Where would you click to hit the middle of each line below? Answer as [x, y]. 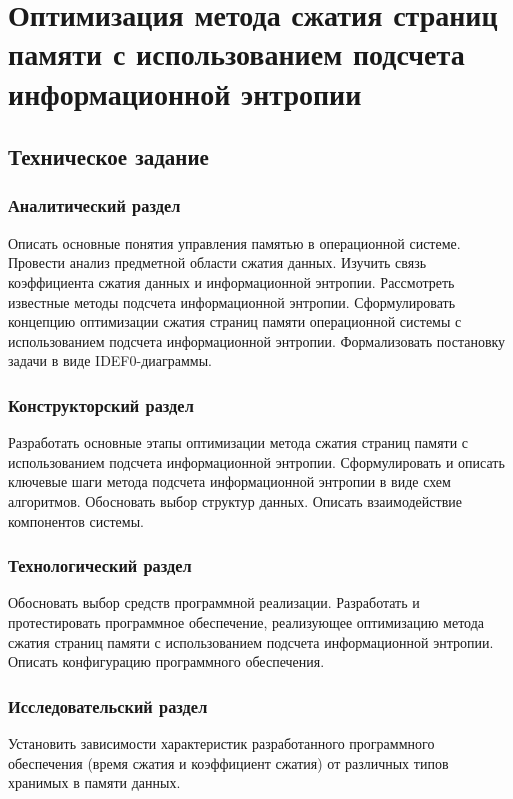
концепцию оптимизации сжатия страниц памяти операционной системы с [235, 321]
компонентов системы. [76, 520]
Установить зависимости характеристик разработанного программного [221, 742]
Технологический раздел [100, 565]
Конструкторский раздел [101, 404]
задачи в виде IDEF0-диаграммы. [110, 360]
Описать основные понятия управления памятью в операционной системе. [234, 242]
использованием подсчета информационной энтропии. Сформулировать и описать [256, 461]
